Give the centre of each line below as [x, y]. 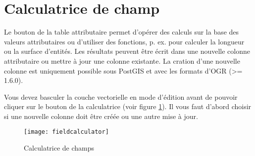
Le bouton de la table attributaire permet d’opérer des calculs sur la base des [122, 32]
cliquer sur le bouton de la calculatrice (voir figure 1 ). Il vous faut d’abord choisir [128, 106]
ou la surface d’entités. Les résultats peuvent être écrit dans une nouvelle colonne [127, 51]
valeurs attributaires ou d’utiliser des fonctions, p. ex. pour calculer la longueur [124, 41]
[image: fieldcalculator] [66, 132]
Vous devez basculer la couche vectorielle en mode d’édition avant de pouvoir [121, 97]
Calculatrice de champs [59, 148]
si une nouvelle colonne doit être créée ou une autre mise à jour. [101, 116]
